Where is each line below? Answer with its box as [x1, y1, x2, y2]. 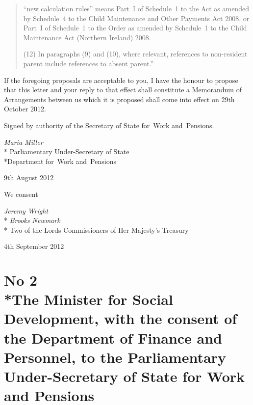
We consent [4, 189, 38, 199]
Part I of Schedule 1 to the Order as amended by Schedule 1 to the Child [23, 23, 247, 33]
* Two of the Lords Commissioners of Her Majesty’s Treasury [4, 224, 189, 235]
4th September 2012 [4, 241, 64, 251]
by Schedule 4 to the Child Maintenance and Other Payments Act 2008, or [23, 13, 250, 23]
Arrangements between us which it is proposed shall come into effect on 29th [4, 94, 235, 104]
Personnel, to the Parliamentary [4, 347, 226, 367]
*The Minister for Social [4, 289, 173, 309]
